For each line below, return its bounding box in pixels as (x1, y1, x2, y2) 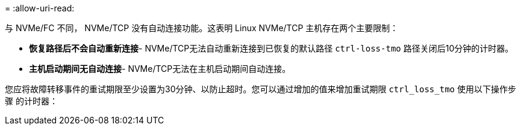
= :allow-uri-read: (5, 3, 75, 13)
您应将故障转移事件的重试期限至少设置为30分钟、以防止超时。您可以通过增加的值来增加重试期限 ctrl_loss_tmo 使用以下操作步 (5, 84, 516, 94)
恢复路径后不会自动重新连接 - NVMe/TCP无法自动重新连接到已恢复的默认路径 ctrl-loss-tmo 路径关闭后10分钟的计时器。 (29, 43, 514, 53)
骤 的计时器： (5, 96, 58, 106)
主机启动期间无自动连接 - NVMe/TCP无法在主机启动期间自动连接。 (29, 64, 291, 74)
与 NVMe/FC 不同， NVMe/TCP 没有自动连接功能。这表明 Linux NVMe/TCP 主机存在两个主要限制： (5, 23, 399, 33)
